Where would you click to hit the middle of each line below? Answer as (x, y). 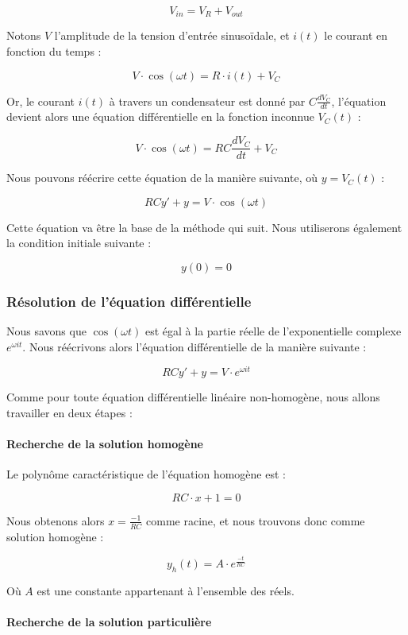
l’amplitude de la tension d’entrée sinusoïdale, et (172, 35)
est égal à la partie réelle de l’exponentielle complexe (273, 331)
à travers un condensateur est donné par (207, 101)
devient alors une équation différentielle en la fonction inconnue (160, 116)
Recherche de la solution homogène (105, 444)
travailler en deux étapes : (69, 412)
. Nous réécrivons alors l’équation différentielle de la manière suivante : (194, 346)
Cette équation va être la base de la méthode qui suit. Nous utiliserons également (204, 227)
